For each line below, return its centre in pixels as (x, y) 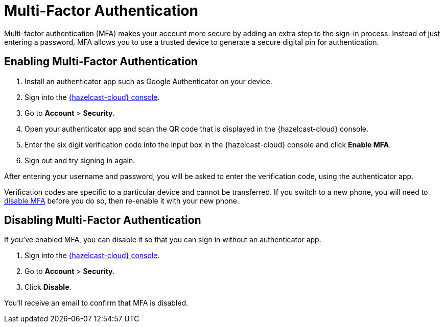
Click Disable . (48, 287)
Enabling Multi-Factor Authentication (101, 62)
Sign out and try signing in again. (80, 160)
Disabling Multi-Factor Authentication (103, 220)
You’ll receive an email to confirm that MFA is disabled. (96, 303)
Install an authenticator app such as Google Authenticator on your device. (148, 81)
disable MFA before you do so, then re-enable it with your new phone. (122, 200)
